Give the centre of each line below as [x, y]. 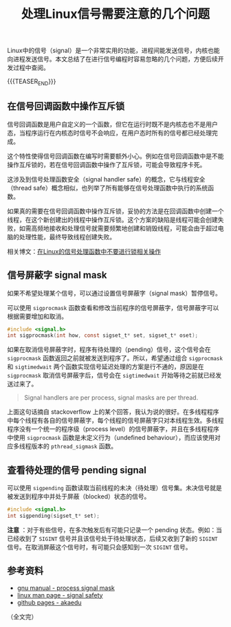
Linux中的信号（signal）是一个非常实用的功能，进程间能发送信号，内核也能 [113, 51]
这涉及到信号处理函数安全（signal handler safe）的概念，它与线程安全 [106, 179]
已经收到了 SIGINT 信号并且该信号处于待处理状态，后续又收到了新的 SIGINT [112, 538]
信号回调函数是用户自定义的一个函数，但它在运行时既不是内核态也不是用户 [112, 124]
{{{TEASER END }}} [32, 82]
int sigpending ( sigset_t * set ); [53, 516]
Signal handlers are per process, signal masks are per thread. [111, 398]
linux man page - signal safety [60, 595]
